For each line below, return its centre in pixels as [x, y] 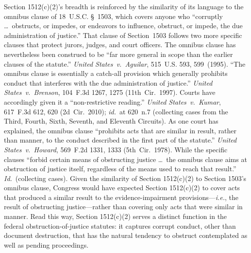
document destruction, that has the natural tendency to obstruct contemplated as [126, 235]
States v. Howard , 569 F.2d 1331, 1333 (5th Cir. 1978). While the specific [116, 149]
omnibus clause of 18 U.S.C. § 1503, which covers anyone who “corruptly [113, 16]
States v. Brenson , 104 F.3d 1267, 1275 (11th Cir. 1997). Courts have [110, 92]
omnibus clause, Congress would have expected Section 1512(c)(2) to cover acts [122, 188]
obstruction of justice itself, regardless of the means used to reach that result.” [120, 169]
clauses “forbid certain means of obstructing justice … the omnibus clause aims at [125, 159]
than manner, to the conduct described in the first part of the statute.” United [120, 140]
